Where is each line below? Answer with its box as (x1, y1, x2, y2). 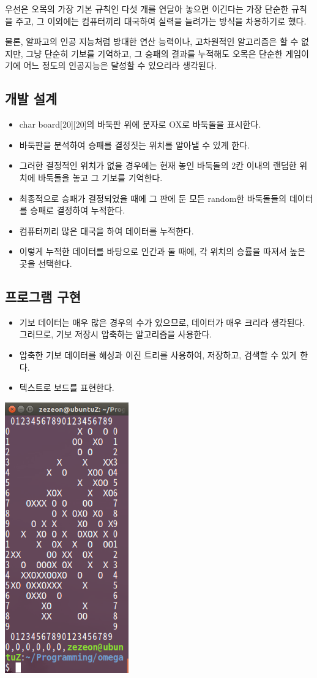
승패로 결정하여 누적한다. (30, 204, 125, 217)
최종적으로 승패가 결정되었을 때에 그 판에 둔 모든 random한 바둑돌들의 (19, 191, 287, 204)
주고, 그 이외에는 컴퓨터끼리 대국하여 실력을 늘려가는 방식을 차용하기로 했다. (15, 14, 307, 27)
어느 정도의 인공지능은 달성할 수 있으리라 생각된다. (23, 59, 217, 72)
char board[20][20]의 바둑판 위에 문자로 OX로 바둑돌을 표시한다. (19, 118, 261, 131)
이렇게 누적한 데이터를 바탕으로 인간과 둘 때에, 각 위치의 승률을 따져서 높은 (19, 245, 306, 258)
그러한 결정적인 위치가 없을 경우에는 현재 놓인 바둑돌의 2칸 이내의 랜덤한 (19, 159, 297, 172)
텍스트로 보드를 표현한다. (19, 381, 114, 394)
